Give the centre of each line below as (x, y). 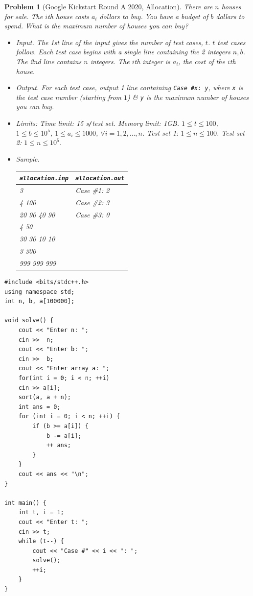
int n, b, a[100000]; (40, 301)
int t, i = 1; (41, 513)
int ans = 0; (39, 407)
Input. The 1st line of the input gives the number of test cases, (109, 42)
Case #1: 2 (92, 190)
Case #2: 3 (92, 202)
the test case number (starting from (69, 97)
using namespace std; (40, 292)
